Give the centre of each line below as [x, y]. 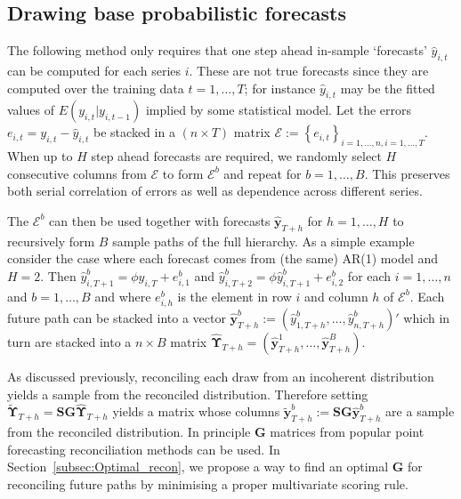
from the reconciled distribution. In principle [129, 432]
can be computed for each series [94, 70]
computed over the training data [96, 88]
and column [336, 296]
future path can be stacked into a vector [117, 317]
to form [183, 173]
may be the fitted [388, 88]
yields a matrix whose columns [196, 411]
